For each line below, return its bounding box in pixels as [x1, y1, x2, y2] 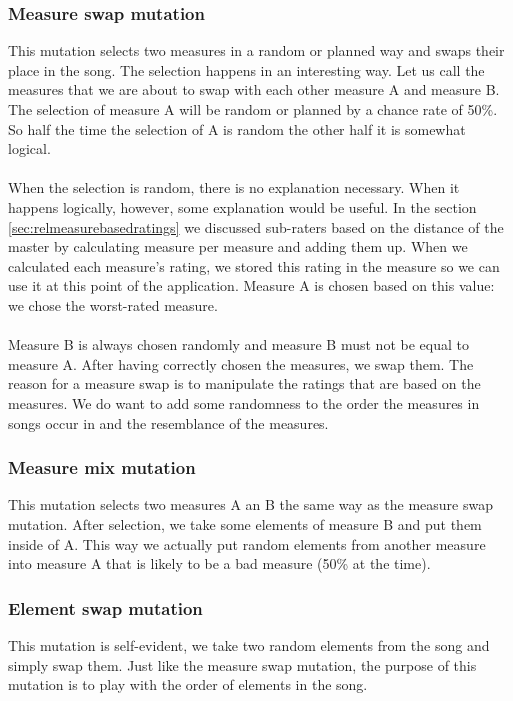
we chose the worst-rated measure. [8, 294, 218, 315]
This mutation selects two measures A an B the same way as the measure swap [8, 494, 493, 515]
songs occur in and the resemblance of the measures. [8, 412, 329, 433]
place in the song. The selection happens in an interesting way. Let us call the [8, 59, 485, 80]
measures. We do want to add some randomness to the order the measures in [8, 392, 480, 413]
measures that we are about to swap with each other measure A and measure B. [8, 79, 500, 100]
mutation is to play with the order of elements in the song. [8, 674, 368, 695]
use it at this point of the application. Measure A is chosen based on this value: [8, 275, 495, 296]
